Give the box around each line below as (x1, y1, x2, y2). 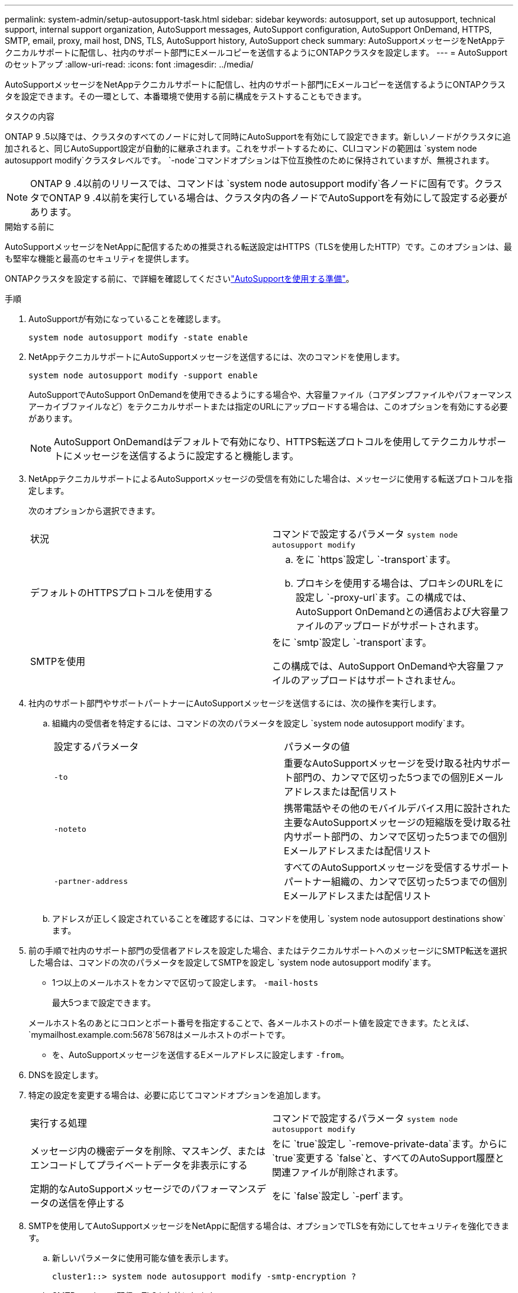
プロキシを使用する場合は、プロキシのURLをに (296, 577, 504, 589)
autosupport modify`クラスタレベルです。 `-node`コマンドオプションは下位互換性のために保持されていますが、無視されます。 (5, 155, 494, 165)
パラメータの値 (284, 741, 350, 752)
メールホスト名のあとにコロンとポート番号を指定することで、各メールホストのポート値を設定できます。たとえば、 (28, 1018, 474, 1028)
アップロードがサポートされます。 (334, 620, 484, 632)
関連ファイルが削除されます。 (272, 1166, 404, 1178)
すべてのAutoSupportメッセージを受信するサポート (284, 861, 510, 873)
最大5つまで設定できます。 (52, 998, 156, 1008)
